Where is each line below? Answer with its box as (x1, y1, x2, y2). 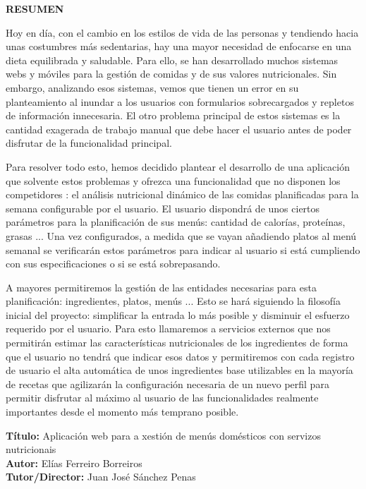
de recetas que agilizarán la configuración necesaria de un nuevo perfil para (6, 376, 329, 391)
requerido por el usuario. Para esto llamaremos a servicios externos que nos (6, 321, 331, 336)
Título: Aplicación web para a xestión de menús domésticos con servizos (6, 428, 321, 442)
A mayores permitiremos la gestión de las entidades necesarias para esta (6, 279, 317, 294)
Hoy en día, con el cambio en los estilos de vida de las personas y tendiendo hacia (6, 25, 359, 40)
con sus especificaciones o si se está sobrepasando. (6, 256, 221, 271)
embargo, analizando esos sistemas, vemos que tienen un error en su (6, 80, 299, 95)
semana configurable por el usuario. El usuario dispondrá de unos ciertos (6, 200, 320, 215)
